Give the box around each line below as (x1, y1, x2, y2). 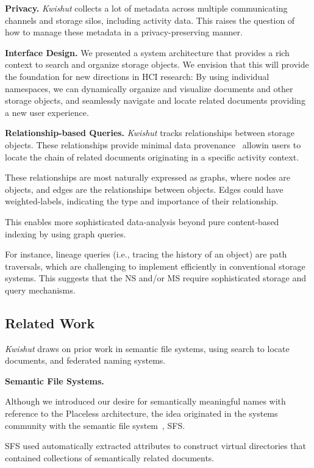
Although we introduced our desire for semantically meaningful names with (5, 395, 286, 408)
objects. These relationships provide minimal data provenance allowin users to (5, 138, 301, 151)
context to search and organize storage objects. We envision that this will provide (5, 58, 309, 71)
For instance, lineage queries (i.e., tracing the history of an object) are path (5, 248, 287, 261)
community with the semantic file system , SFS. (5, 419, 185, 431)
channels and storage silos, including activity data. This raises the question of (5, 13, 295, 26)
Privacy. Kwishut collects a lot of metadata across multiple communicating (5, 2, 288, 14)
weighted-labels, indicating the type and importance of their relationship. (5, 195, 279, 207)
